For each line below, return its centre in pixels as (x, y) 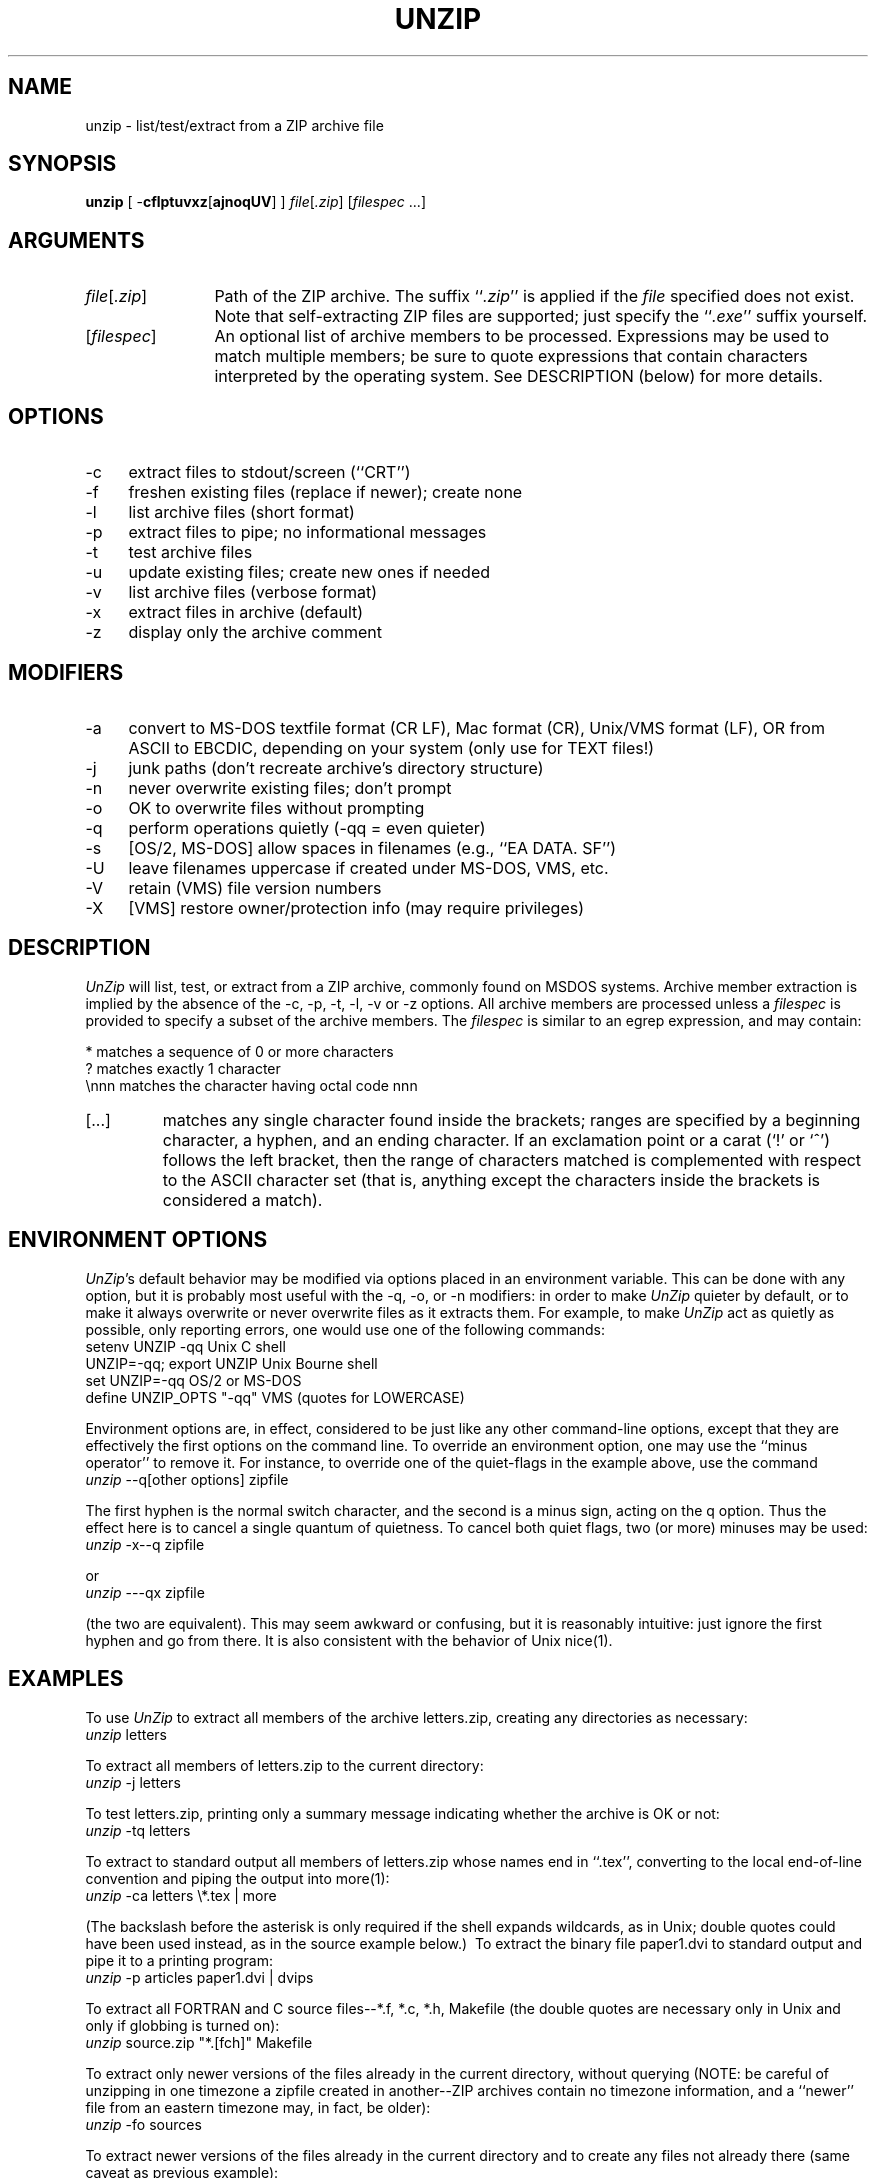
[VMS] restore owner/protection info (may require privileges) (356, 907)
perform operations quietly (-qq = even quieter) (307, 827)
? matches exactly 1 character (183, 1068)
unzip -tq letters (138, 1830)
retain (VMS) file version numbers (255, 887)
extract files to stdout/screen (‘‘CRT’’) (269, 472)
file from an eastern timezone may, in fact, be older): (258, 2107)
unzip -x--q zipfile (145, 1544)
